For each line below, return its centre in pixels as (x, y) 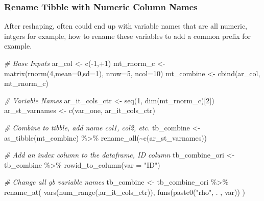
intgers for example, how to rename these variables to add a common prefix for (128, 36)
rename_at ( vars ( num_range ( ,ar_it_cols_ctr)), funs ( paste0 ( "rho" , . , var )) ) (125, 192)
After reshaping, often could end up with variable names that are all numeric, (126, 26)
